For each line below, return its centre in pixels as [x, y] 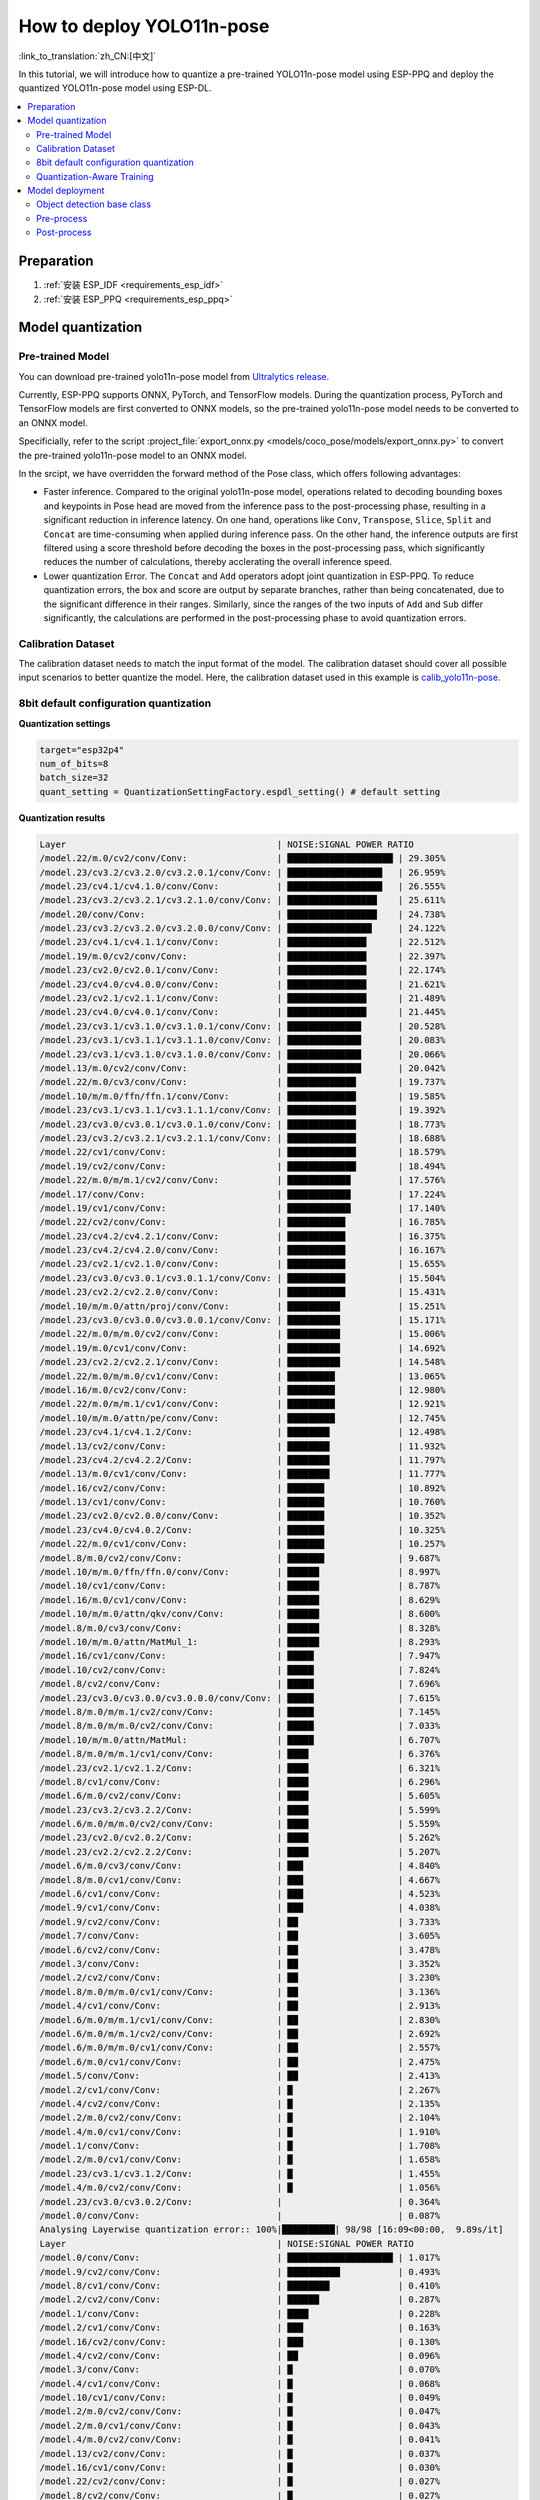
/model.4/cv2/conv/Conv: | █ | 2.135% [240, 2103]
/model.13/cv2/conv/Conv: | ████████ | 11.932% [242, 1446]
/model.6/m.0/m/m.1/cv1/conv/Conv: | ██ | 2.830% [240, 2019]
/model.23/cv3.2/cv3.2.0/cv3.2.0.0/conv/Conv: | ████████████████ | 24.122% [242, 928]
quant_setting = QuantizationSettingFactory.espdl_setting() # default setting [240, 791]
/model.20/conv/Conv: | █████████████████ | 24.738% [242, 914]
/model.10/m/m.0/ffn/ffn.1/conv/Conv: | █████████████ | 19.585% [242, 1096]
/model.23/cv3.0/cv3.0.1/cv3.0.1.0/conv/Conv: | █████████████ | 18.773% [242, 1124]
